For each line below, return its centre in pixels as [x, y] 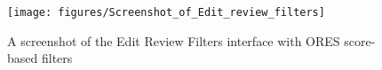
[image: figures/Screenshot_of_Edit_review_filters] [166, 12]
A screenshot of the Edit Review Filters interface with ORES [174, 40]
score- [360, 40]
